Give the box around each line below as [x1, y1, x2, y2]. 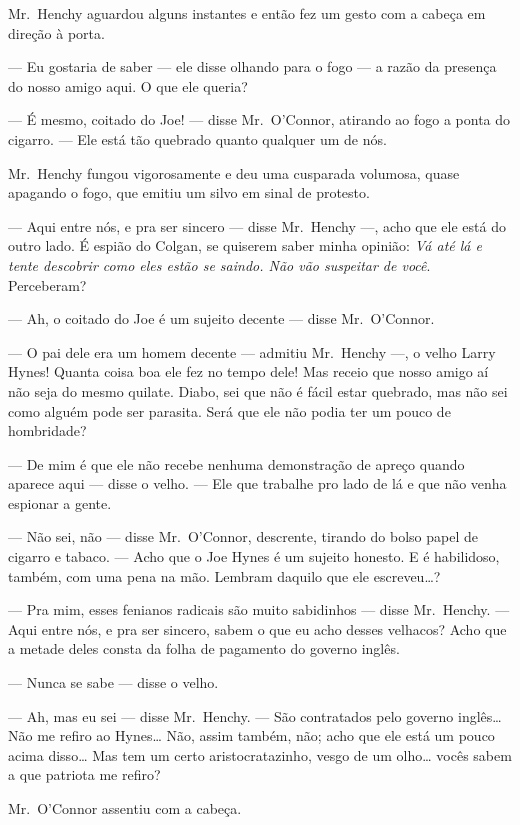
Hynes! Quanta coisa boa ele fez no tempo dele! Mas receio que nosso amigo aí [8, 361, 489, 382]
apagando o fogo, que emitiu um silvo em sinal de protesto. [8, 182, 370, 203]
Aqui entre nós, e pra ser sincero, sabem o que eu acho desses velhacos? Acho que [8, 618, 507, 639]
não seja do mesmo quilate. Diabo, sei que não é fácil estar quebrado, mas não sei [8, 380, 508, 401]
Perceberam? [8, 274, 87, 295]
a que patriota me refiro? [8, 764, 161, 785]
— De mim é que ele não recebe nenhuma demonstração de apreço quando [8, 453, 465, 474]
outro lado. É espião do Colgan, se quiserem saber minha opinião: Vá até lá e [8, 235, 482, 256]
